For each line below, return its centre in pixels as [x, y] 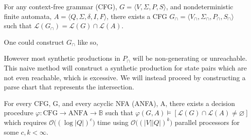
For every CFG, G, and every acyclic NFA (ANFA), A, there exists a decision [119, 103]
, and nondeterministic [200, 6]
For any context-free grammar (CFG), [61, 6]
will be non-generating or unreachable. [190, 58]
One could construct [34, 42]
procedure [19, 113]
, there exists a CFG [137, 16]
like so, [88, 42]
